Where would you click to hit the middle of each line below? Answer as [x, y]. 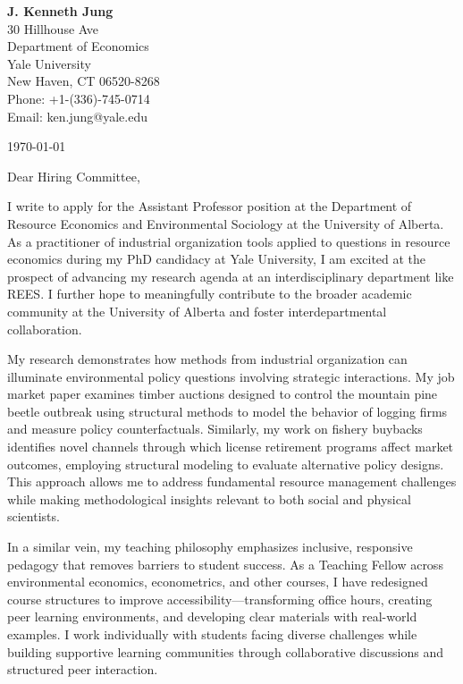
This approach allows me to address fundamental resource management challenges [232, 481]
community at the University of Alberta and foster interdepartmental [197, 311]
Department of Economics [78, 46]
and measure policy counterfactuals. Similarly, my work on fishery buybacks [215, 429]
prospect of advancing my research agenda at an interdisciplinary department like [231, 276]
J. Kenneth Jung [60, 11]
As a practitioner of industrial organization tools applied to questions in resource [229, 241]
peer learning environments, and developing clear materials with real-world [212, 616]
